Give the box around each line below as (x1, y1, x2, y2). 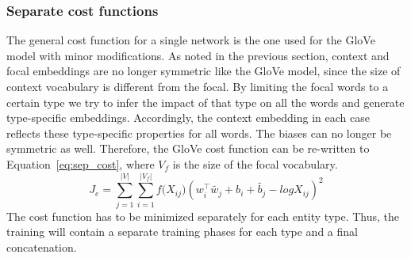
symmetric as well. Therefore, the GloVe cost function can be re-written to (6, 140, 370, 157)
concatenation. (6, 238, 77, 255)
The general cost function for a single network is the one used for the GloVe (6, 32, 375, 48)
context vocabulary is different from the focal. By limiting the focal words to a (6, 78, 389, 94)
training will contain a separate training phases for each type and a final (6, 223, 358, 240)
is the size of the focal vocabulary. (172, 155, 338, 172)
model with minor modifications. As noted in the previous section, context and (6, 47, 390, 63)
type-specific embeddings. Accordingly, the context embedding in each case (6, 109, 370, 126)
